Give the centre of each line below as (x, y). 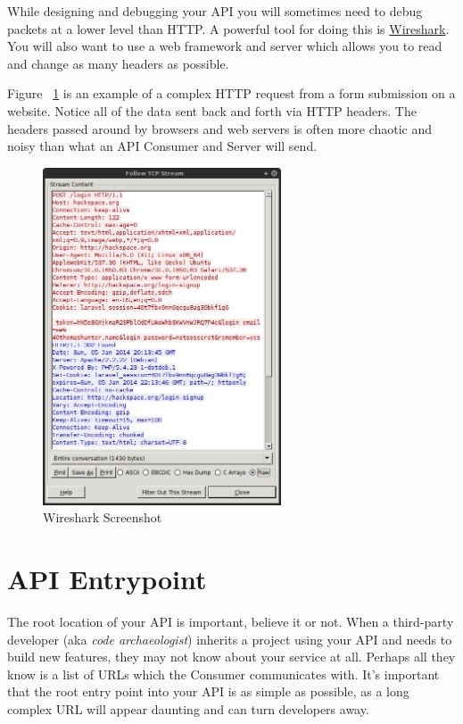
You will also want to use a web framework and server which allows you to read (225, 46)
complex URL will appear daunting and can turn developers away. (188, 708)
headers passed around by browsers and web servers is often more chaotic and (220, 128)
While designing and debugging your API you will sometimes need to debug (215, 11)
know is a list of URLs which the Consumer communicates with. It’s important (223, 674)
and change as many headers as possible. (118, 63)
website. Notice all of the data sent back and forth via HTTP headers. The (212, 110)
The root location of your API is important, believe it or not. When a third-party (231, 621)
